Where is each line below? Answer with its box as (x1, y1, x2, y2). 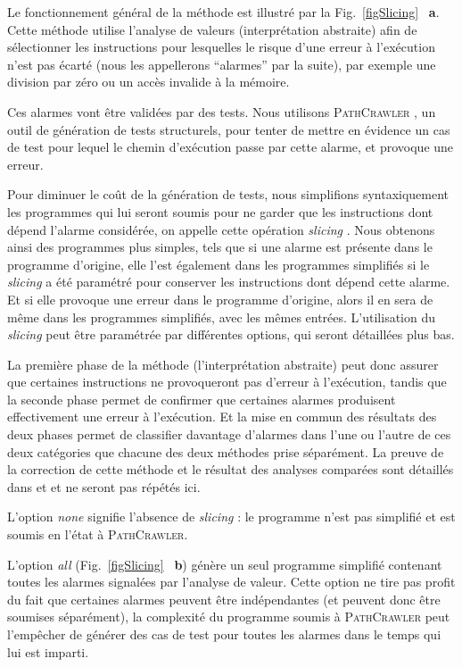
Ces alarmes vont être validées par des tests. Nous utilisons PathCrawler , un (7, 102, 436, 121)
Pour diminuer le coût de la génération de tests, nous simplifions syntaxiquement (7, 185, 450, 204)
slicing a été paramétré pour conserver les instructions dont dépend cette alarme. (7, 272, 450, 291)
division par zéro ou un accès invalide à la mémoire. (7, 72, 290, 91)
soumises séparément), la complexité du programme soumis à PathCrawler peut (7, 607, 450, 626)
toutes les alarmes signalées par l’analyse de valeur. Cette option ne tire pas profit (7, 572, 456, 591)
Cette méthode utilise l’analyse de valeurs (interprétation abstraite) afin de (7, 20, 417, 38)
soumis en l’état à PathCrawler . (7, 525, 188, 544)
